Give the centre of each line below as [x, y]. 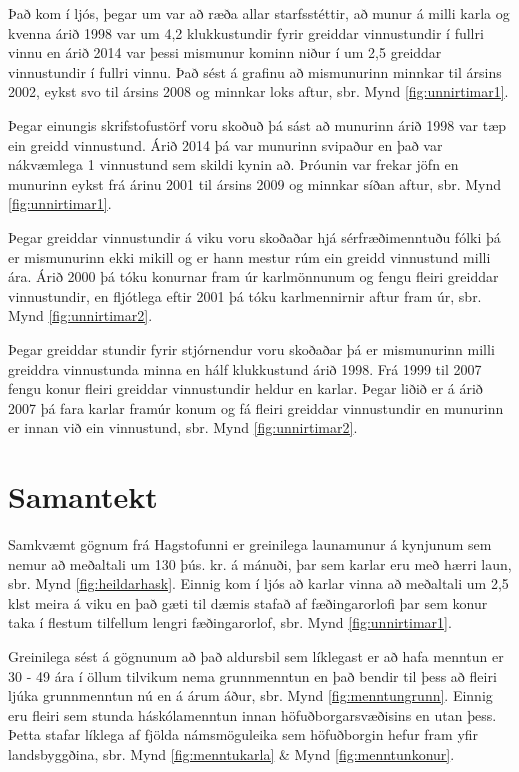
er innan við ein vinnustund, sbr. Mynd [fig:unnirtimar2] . [183, 427]
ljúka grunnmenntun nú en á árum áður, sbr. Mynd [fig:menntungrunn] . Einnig [250, 695]
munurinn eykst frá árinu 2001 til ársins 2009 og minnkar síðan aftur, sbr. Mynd [255, 183]
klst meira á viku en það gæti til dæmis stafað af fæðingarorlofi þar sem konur [248, 602]
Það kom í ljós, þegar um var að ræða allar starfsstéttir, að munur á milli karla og [259, 13]
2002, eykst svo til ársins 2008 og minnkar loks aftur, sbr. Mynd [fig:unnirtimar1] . [258, 91]
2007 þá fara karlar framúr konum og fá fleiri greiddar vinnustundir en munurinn [256, 407]
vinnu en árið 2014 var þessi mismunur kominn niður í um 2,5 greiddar [225, 52]
